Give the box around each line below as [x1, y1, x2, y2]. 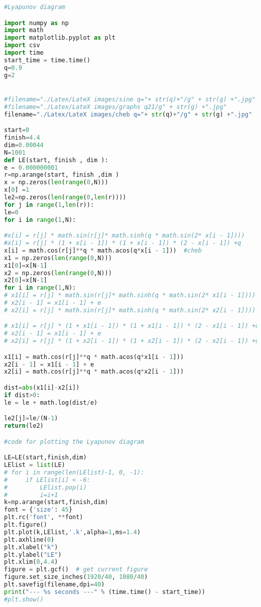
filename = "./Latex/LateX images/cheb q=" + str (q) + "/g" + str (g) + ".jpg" [4, 110, 252, 118]
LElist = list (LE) [4, 461, 65, 469]
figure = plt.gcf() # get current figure [4, 566, 148, 573]
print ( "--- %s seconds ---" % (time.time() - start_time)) [4, 588, 205, 595]
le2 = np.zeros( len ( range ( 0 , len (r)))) [4, 194, 126, 201]
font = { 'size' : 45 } [4, 506, 73, 514]
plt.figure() [4, 521, 47, 529]
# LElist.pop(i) [4, 483, 87, 491]
